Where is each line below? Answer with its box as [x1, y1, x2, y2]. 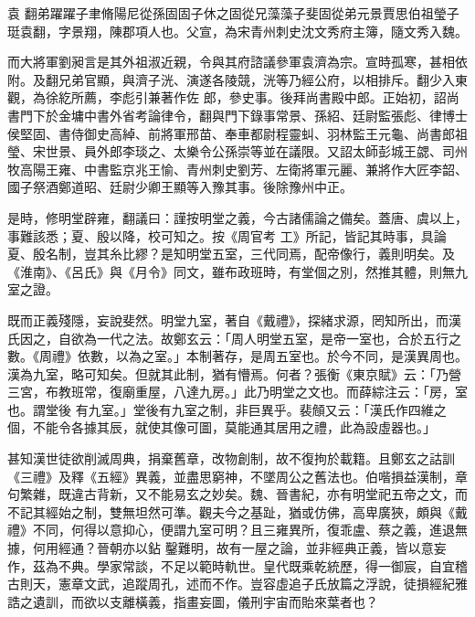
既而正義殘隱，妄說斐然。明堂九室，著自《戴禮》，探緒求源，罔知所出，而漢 [7, 310, 461, 329]
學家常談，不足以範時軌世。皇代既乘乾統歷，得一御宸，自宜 [96, 556, 455, 575]
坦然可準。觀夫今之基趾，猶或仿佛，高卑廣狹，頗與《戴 [134, 502, 468, 521]
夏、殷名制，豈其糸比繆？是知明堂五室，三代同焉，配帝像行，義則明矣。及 [7, 244, 455, 263]
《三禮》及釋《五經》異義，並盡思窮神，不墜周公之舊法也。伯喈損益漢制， [7, 466, 455, 485]
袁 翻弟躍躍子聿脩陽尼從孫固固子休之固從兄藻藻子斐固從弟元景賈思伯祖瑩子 [7, 4, 459, 22]
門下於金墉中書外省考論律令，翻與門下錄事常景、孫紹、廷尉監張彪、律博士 [19, 105, 468, 124]
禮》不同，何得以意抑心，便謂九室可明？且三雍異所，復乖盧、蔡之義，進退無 [7, 520, 468, 539]
